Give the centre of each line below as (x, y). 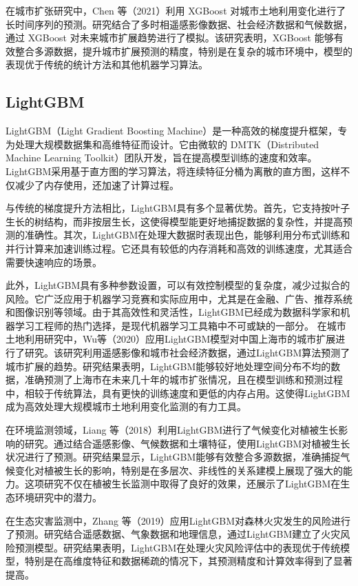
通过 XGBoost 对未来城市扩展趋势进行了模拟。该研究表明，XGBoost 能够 (170, 38)
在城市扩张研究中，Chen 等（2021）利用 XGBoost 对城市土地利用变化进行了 (176, 10)
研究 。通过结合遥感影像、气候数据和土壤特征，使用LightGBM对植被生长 (187, 443)
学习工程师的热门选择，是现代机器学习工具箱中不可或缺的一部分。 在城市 (180, 325)
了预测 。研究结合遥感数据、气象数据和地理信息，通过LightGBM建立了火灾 (173, 534)
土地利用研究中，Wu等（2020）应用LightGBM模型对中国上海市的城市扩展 (171, 339)
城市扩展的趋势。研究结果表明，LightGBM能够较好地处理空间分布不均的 (168, 366)
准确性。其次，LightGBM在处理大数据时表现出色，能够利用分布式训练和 (187, 235)
